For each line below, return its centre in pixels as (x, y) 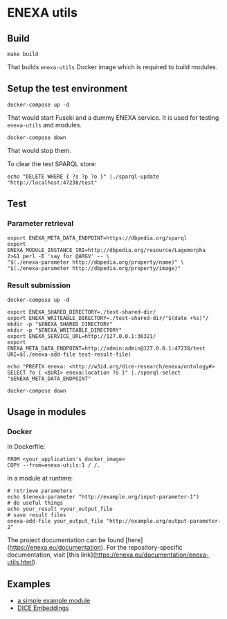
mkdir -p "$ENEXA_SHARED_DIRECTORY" (60, 324)
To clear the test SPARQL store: (52, 163)
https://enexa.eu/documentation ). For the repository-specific (96, 548)
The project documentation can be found (66, 540)
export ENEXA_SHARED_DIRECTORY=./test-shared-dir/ (82, 312)
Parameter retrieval (40, 224)
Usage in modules (47, 412)
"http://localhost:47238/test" (52, 182)
